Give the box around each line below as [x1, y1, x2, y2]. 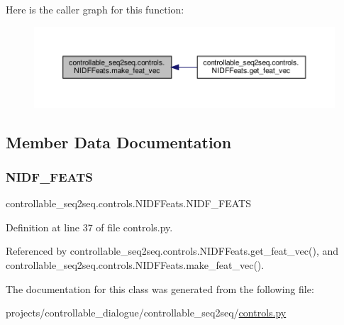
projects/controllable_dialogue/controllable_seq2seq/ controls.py [6, 305, 287, 320]
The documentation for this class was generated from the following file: [6, 281, 314, 296]
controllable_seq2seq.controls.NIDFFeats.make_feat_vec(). [6, 257, 265, 272]
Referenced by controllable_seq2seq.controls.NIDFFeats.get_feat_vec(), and [6, 243, 339, 258]
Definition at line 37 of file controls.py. [6, 219, 173, 234]
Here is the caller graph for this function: [6, 2, 184, 16]
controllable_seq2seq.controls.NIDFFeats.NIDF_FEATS [6, 196, 251, 211]
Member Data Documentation [6, 131, 232, 153]
